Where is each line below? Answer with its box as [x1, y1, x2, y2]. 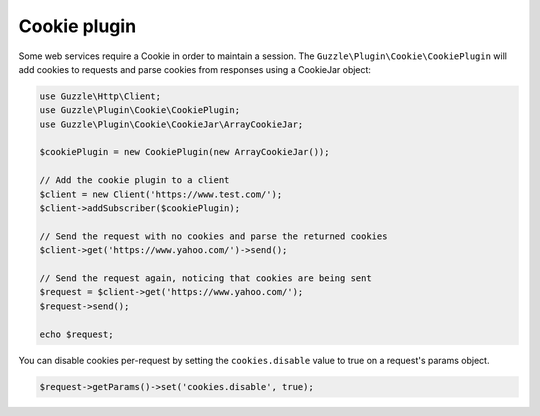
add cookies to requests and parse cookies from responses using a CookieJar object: [18, 63, 372, 75]
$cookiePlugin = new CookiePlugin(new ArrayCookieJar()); [39, 146, 330, 158]
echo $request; [39, 328, 114, 340]
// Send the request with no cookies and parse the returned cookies [39, 230, 388, 242]
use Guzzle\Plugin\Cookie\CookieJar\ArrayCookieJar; [39, 118, 304, 130]
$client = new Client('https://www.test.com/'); [39, 188, 283, 200]
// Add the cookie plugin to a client [39, 175, 230, 186]
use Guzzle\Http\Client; [39, 90, 162, 102]
